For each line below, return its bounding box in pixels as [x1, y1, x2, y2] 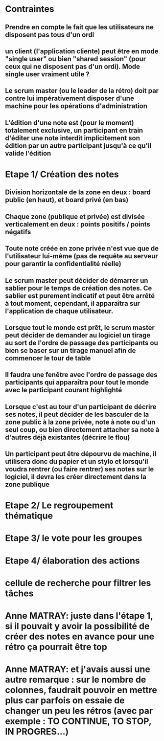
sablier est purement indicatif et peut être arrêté [5, 292, 155, 300]
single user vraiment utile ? [5, 70, 90, 78]
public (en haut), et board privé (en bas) [5, 196, 129, 204]
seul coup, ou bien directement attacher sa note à [5, 426, 160, 434]
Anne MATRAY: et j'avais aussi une [5, 664, 150, 675]
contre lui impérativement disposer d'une [5, 94, 135, 103]
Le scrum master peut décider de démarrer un [5, 276, 148, 285]
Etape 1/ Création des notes [5, 169, 119, 180]
